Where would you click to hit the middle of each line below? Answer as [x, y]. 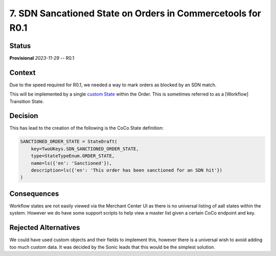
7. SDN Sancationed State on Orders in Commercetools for [135, 13]
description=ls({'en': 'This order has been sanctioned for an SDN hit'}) [126, 170]
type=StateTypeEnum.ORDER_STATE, [73, 156]
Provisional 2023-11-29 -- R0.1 [42, 58]
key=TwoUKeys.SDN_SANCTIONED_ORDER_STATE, [85, 149]
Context [22, 72]
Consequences [34, 193]
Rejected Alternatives [45, 228]
